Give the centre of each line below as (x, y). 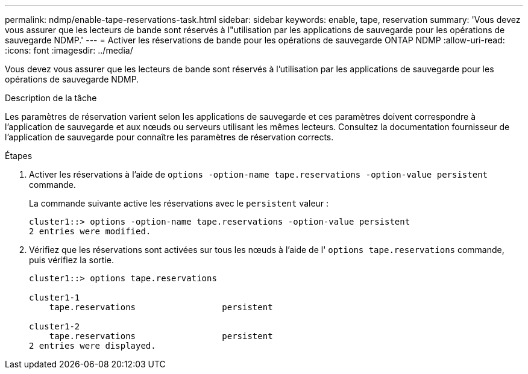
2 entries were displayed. (93, 346)
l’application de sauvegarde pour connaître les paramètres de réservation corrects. (169, 137)
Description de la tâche (51, 98)
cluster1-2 (55, 326)
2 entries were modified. (90, 231)
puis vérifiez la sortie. (71, 260)
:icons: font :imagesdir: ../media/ (69, 50)
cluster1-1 (55, 298)
